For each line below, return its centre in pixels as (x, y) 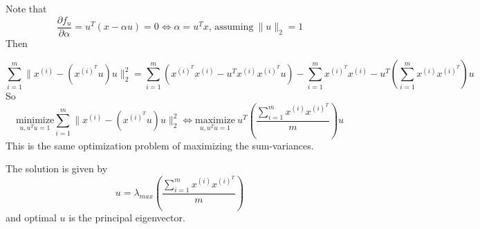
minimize (35, 121)
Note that (26, 8)
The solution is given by (57, 168)
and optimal (31, 218)
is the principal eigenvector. (127, 218)
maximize (215, 121)
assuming (234, 27)
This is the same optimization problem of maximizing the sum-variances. (160, 145)
